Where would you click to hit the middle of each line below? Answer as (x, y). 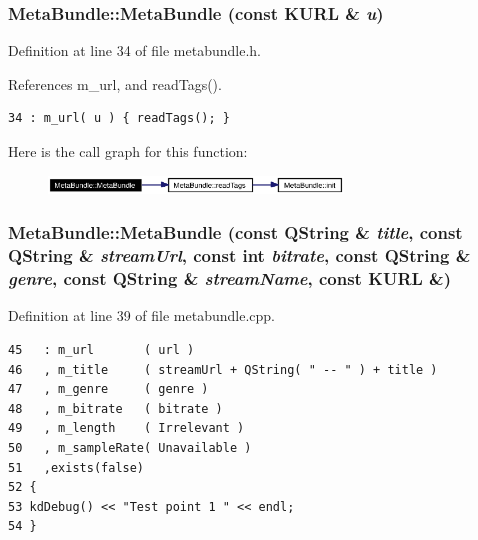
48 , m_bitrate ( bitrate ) (115, 408)
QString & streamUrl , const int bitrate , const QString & (239, 255)
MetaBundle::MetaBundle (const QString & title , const (235, 232)
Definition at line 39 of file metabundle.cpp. (142, 315)
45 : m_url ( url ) (101, 350)
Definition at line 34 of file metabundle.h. (135, 50)
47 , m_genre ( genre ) (108, 389)
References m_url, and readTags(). (115, 83)
